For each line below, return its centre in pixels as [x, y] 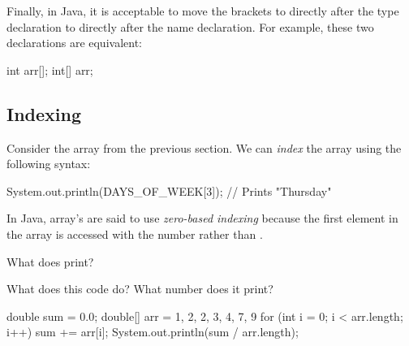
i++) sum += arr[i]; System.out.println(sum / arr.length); [153, 332]
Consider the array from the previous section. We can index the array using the [204, 147]
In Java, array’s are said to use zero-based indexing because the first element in [202, 218]
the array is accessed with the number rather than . [135, 234]
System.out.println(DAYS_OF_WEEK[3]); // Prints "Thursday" [169, 190]
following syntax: [49, 164]
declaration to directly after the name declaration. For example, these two [190, 26]
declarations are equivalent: [74, 43]
